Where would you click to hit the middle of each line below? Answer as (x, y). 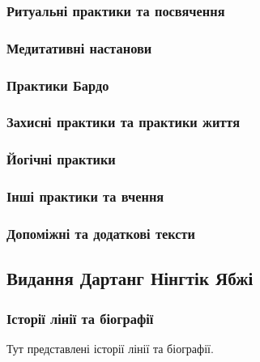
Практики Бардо (58, 85)
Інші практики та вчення (85, 196)
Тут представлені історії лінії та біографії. (110, 348)
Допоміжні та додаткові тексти (101, 233)
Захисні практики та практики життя (124, 122)
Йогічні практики (61, 159)
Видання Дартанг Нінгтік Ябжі (130, 278)
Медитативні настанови (79, 47)
